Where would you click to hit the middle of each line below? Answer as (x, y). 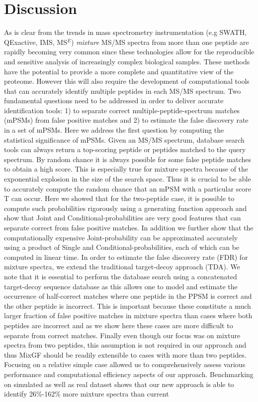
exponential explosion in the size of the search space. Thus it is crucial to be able (128, 179)
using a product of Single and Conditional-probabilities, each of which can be (122, 247)
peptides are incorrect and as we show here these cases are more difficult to (119, 325)
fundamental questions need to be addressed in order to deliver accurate (114, 100)
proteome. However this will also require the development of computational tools (127, 81)
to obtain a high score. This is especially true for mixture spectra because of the (126, 169)
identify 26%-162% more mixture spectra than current (86, 394)
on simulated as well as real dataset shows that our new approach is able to (119, 384)
